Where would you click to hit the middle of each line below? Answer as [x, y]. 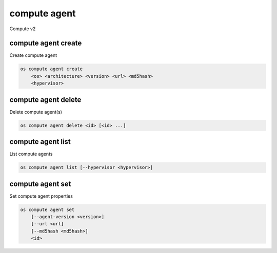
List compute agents [31, 154]
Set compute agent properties [41, 196]
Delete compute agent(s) [36, 112]
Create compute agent [33, 55]
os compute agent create [52, 69]
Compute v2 [23, 29]
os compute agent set [47, 209]
